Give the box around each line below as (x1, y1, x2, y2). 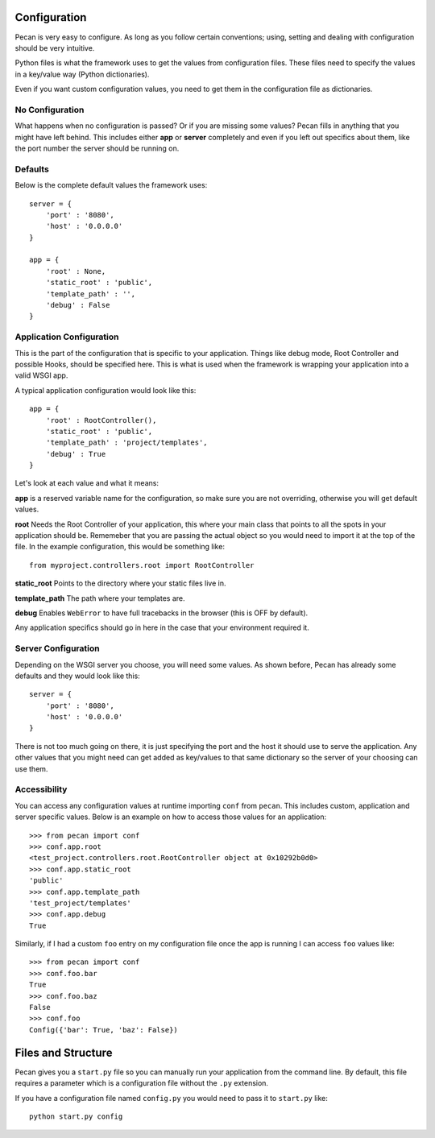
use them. (14, 763, 48, 773)
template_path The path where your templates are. (14, 593, 185, 603)
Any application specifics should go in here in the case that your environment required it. (14, 623, 309, 632)
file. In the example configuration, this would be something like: (14, 542, 226, 552)
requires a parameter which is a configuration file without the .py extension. (14, 1078, 269, 1088)
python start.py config (29, 1111, 123, 1121)
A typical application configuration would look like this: (14, 385, 197, 395)
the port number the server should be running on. (14, 143, 180, 153)
